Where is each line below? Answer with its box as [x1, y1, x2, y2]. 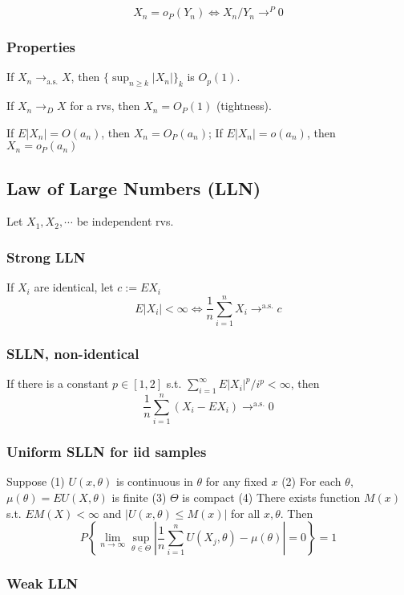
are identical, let [34, 279, 114, 295]
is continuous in [116, 473, 193, 490]
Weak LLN [6, 573, 79, 593]
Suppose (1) [6, 473, 65, 490]
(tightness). [216, 97, 272, 114]
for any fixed [205, 473, 268, 490]
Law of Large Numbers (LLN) [6, 175, 261, 200]
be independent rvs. [76, 213, 174, 230]
